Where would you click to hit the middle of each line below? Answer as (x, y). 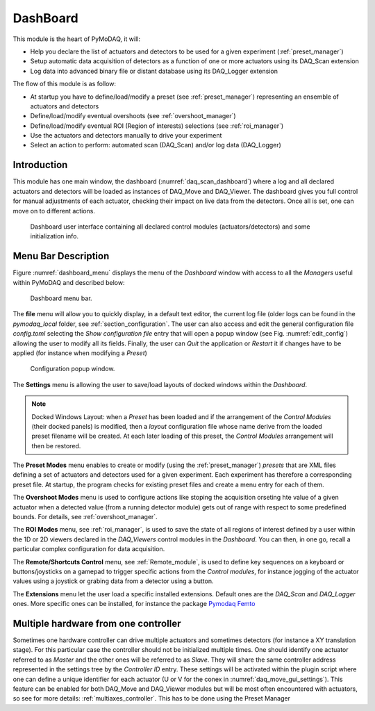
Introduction (40, 165)
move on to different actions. (54, 211)
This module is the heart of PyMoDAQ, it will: (77, 39)
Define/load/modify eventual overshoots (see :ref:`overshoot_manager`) (133, 116)
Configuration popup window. (73, 369)
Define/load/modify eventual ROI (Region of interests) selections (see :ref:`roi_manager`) (157, 126)
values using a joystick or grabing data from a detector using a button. (114, 581)
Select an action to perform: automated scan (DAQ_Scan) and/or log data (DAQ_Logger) (156, 145)
